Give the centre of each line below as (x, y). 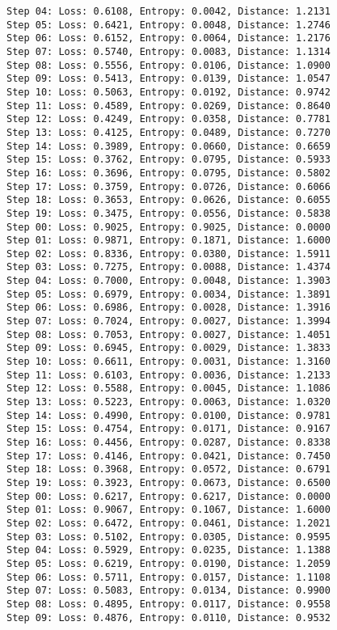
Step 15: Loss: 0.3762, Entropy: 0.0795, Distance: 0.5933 (168, 160)
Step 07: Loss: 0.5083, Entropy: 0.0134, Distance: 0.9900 (168, 591)
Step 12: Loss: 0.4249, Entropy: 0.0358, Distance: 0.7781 (168, 119)
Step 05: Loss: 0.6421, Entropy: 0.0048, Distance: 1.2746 (168, 25)
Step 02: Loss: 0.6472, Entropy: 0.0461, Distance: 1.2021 (168, 523)
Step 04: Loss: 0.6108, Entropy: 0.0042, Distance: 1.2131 (168, 11)
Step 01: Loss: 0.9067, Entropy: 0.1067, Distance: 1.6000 (168, 510)
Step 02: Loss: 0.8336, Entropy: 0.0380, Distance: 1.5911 (168, 254)
